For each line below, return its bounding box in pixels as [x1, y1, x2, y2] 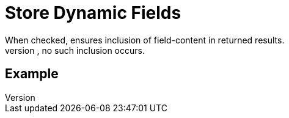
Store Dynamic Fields [5, 2, 181, 23]
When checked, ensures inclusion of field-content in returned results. [5, 34, 285, 45]
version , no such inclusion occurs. [5, 45, 145, 56]
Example [5, 66, 59, 82]
